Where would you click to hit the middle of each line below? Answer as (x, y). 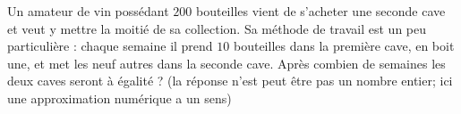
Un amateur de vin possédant (88, 11)
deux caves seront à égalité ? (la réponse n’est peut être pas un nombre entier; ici (230, 81)
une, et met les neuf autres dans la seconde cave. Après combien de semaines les (226, 63)
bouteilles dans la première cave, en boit (344, 46)
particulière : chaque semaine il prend (110, 46)
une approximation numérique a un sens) (120, 98)
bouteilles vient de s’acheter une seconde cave (320, 11)
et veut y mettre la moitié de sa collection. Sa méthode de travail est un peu (217, 28)
